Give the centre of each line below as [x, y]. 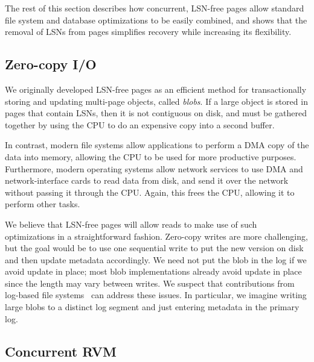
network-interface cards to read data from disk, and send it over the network [147, 180]
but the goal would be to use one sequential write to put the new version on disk [154, 248]
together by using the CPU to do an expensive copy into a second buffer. [140, 124]
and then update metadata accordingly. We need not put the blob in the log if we [156, 259]
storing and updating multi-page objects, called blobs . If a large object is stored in [156, 101]
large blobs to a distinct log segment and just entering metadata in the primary [152, 307]
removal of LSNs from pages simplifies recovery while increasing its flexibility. [148, 32]
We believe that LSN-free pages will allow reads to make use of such [131, 224]
